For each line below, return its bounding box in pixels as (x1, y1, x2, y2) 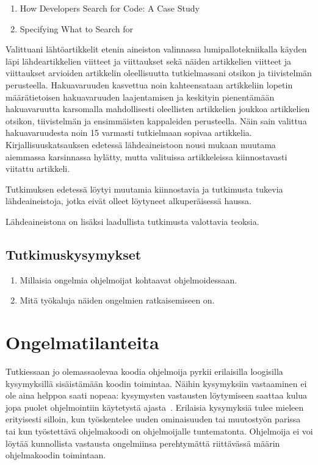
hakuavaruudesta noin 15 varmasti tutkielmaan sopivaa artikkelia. (5, 126, 252, 139)
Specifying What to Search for (20, 22, 134, 35)
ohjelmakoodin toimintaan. (5, 449, 106, 461)
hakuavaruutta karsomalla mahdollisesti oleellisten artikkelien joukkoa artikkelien (5, 102, 310, 115)
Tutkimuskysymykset (5, 244, 142, 263)
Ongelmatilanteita (5, 330, 159, 355)
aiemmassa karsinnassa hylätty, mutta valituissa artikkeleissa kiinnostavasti (5, 150, 287, 163)
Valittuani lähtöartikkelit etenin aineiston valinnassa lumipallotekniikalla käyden (5, 43, 307, 55)
